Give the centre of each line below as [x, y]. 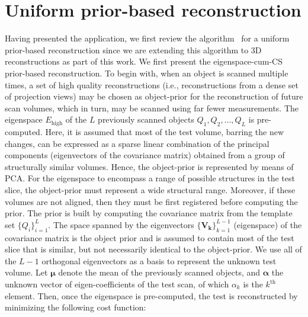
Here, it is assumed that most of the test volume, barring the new [165, 132]
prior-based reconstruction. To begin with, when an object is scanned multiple [147, 73]
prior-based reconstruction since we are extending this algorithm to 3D [133, 49]
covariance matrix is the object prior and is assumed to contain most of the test [150, 237]
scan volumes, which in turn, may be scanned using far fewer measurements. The [152, 108]
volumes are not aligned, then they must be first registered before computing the [151, 201]
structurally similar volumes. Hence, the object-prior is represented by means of [149, 166]
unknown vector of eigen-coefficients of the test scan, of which [117, 284]
